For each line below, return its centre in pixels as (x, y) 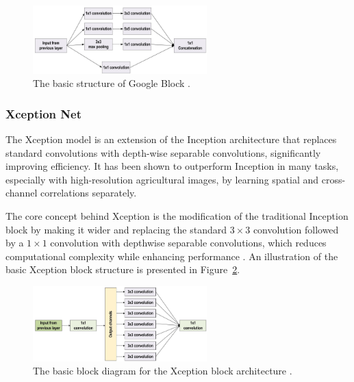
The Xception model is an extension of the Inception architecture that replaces (171, 139)
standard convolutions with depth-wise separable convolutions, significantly (163, 152)
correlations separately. (88, 193)
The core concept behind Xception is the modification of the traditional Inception (177, 215)
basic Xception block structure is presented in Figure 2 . (123, 269)
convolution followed (296, 229)
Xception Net (43, 113)
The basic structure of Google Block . (112, 83)
